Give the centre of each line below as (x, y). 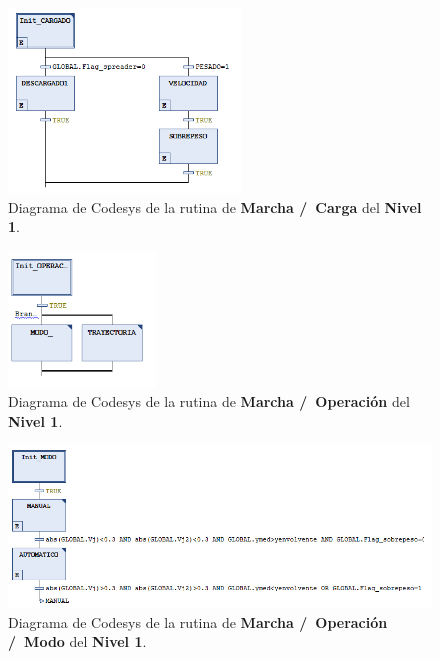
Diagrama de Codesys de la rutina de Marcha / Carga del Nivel (215, 206)
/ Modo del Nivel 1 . (77, 641)
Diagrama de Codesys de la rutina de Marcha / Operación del (209, 401)
